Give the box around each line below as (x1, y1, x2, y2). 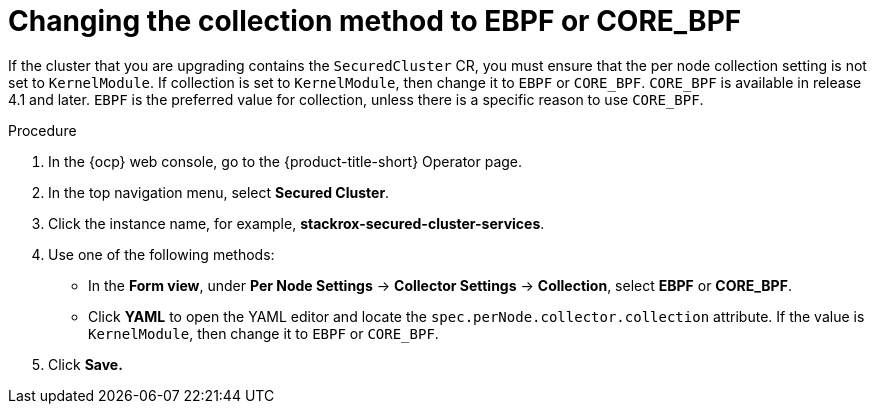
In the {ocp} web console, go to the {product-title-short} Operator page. (48, 152, 523, 170)
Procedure (8, 121, 77, 139)
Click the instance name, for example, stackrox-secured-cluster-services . (48, 214, 545, 232)
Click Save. (48, 355, 123, 373)
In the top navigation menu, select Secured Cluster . (48, 183, 390, 201)
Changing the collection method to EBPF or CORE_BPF (8, 4, 742, 38)
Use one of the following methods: (48, 245, 275, 263)
